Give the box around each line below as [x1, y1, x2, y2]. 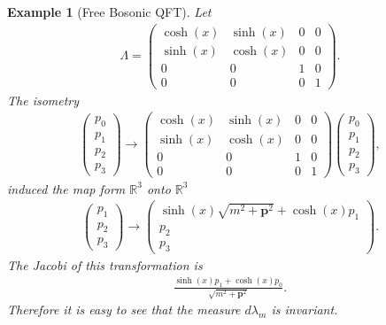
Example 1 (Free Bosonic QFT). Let [7, 3, 212, 20]
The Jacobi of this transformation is [7, 255, 203, 274]
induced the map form [7, 179, 126, 197]
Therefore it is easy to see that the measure [7, 300, 241, 319]
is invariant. [271, 300, 338, 319]
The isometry [7, 90, 80, 109]
